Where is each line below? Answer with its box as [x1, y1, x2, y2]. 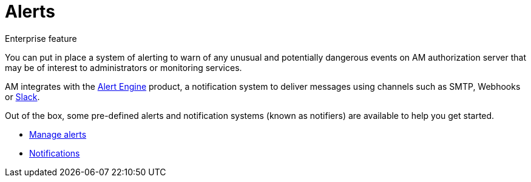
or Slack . [5, 91, 40, 102]
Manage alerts [29, 129, 87, 140]
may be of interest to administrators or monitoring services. [5, 62, 242, 73]
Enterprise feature [5, 33, 77, 44]
